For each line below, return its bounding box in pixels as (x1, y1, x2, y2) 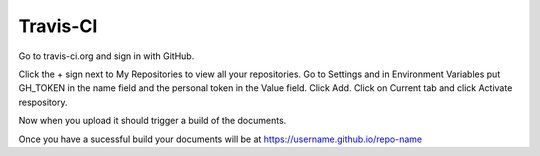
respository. (18, 96, 68, 108)
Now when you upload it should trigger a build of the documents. (18, 115, 287, 127)
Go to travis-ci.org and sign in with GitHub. (18, 50, 195, 62)
